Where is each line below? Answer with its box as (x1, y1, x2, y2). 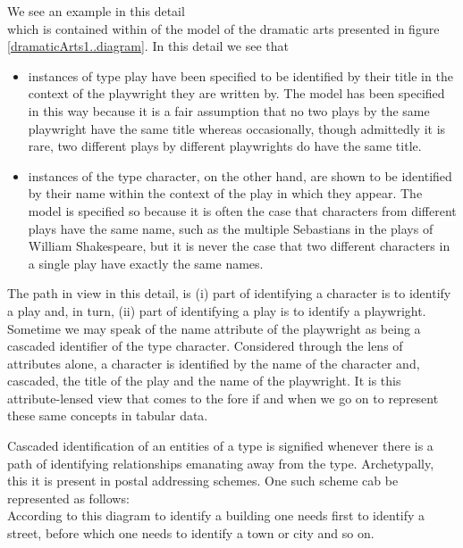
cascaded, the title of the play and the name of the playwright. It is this (7, 371, 401, 390)
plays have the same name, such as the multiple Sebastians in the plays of (28, 219, 434, 237)
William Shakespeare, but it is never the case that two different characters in (28, 237, 450, 255)
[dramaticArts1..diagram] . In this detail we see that (7, 37, 289, 55)
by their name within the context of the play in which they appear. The (28, 184, 423, 203)
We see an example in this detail (7, 2, 185, 20)
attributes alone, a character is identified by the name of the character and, (7, 353, 420, 372)
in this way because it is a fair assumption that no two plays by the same (28, 101, 430, 120)
